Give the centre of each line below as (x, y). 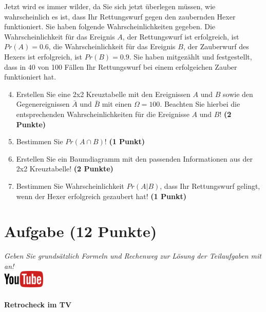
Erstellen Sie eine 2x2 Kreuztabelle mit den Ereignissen (103, 94)
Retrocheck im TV (38, 305)
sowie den (238, 94)
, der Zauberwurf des (216, 46)
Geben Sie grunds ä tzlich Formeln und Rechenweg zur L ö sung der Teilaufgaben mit (133, 256)
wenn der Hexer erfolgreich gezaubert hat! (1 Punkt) (101, 196)
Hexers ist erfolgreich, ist (43, 56)
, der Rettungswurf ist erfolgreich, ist (181, 36)
